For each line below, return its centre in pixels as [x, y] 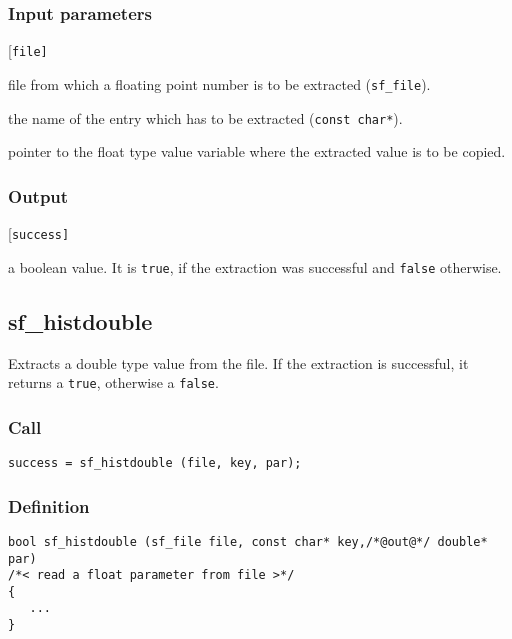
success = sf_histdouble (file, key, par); [155, 462]
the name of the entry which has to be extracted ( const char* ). [205, 117]
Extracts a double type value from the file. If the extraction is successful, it [238, 362]
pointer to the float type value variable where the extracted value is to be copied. [257, 151]
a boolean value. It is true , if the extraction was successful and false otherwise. [255, 266]
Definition [49, 505]
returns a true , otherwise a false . [113, 382]
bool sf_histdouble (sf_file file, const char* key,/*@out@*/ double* [248, 541]
